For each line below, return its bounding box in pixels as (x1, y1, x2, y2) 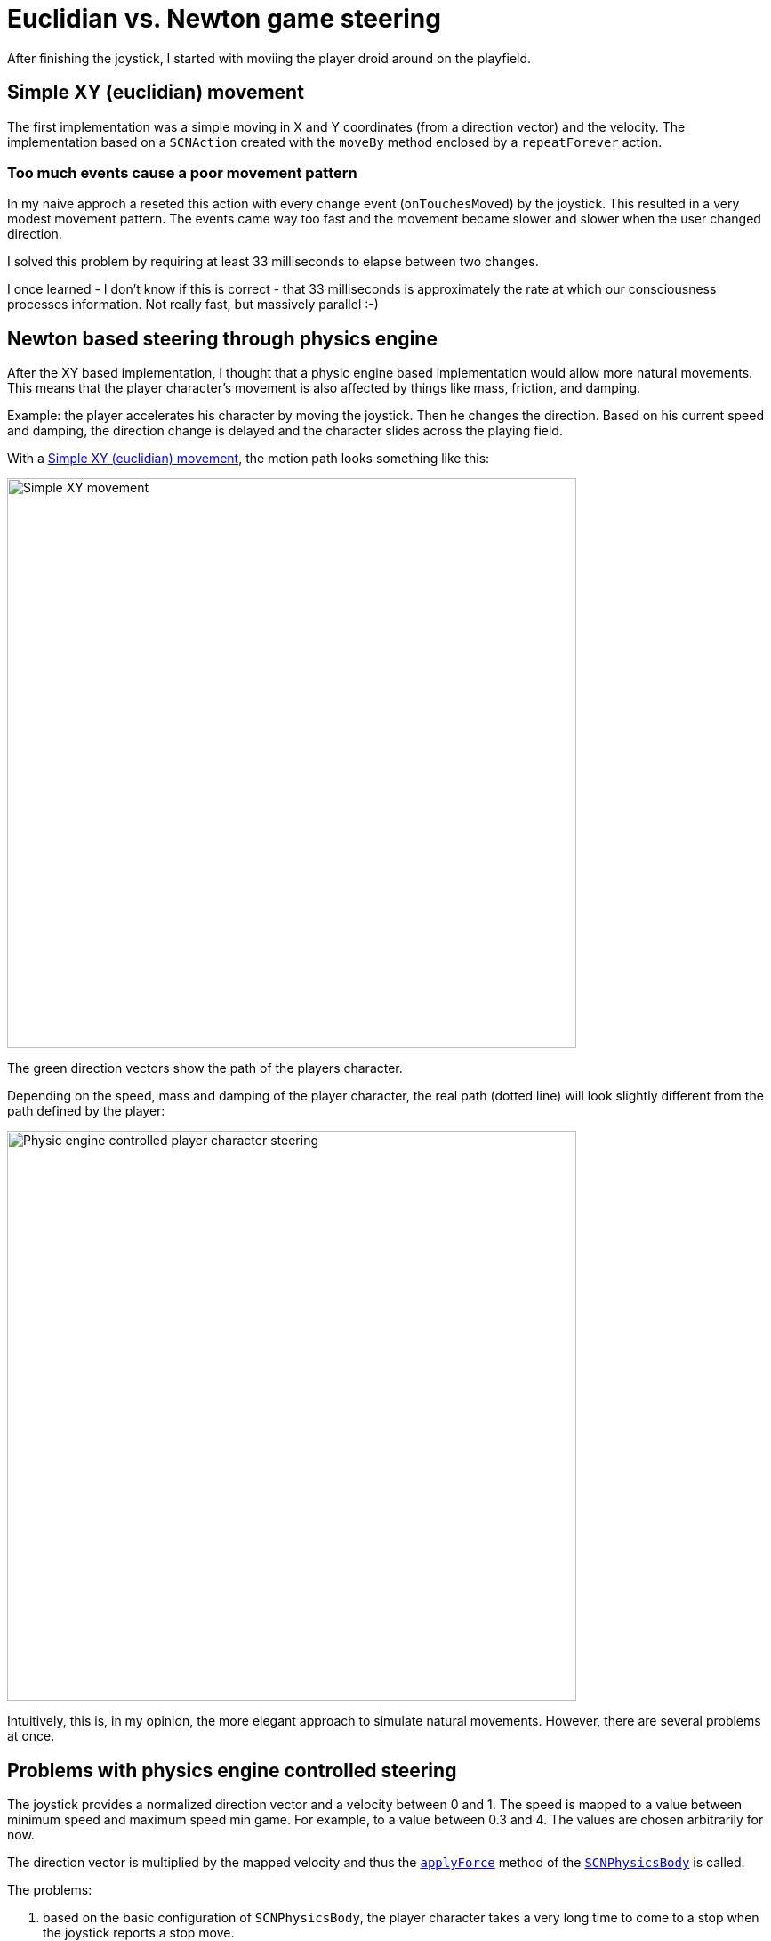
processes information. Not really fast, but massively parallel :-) (7, 296, 379, 313)
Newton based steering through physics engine (7, 327, 438, 350)
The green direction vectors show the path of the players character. (7, 1060, 403, 1076)
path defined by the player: (7, 1103, 165, 1119)
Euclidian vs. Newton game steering (7, 4, 441, 34)
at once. (7, 1728, 55, 1744)
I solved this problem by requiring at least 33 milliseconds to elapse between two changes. (7, 254, 539, 270)
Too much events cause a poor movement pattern (7, 163, 357, 182)
